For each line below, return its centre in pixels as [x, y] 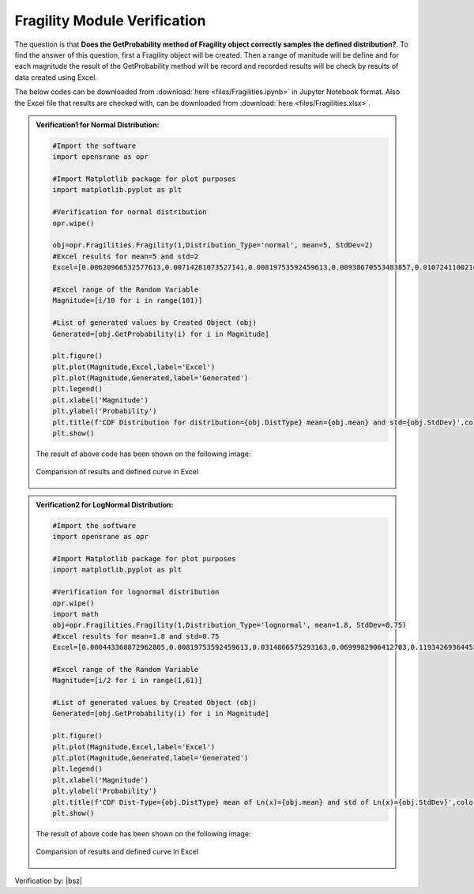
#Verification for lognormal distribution [136, 592]
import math [75, 614]
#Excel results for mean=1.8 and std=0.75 [136, 636]
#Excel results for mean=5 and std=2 [126, 256]
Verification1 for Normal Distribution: [98, 124]
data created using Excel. [56, 77]
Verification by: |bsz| [49, 881]
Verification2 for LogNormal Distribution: [105, 504]
